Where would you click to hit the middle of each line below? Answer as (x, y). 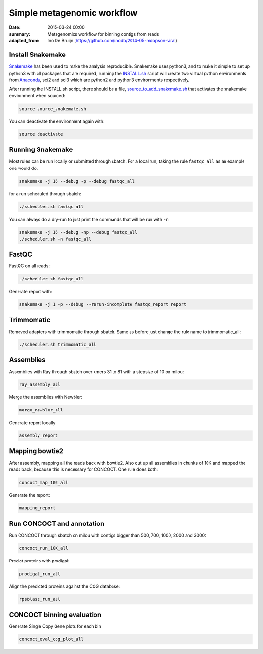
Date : (15, 27)
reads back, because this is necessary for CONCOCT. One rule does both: (84, 469)
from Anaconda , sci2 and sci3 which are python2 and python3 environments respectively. (99, 80)
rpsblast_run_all (40, 599)
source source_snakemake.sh (53, 109)
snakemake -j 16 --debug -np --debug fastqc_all (78, 232)
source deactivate (41, 134)
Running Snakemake (41, 150)
